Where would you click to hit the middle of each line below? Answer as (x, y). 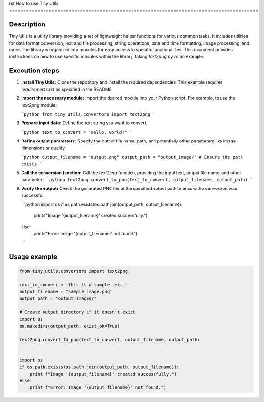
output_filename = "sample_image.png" (66, 292)
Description (27, 24)
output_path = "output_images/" (58, 298)
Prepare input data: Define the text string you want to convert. (84, 123)
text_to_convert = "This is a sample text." (74, 285)
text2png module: (39, 105)
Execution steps (34, 71)
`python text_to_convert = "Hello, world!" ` (77, 132)
